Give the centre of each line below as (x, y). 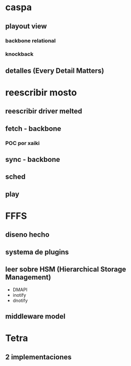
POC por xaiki (22, 143)
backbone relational (31, 41)
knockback (19, 54)
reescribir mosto (41, 93)
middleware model (35, 316)
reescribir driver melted (44, 111)
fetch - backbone (33, 129)
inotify (19, 295)
